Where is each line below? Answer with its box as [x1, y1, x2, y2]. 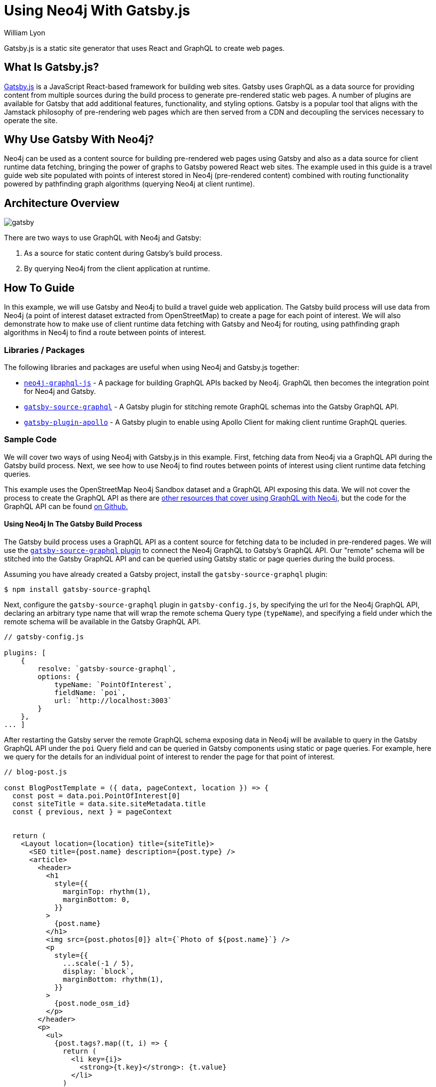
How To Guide [4, 281, 75, 294]
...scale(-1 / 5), [63, 959, 135, 967]
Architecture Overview [4, 196, 120, 209]
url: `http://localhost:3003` [54, 696, 172, 705]
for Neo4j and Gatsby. [24, 386, 96, 395]
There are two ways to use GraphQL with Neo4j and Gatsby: [4, 233, 201, 242]
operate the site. [4, 116, 58, 125]
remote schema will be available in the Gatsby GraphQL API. [4, 617, 201, 626]
